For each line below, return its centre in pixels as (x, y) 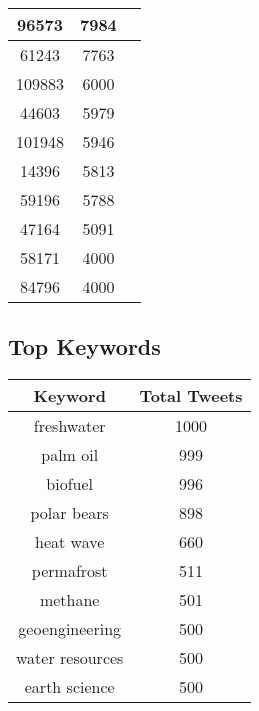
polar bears (69, 513)
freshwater (69, 426)
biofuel (70, 484)
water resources (70, 658)
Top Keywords (84, 346)
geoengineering (70, 629)
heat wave (70, 542)
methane (69, 600)
